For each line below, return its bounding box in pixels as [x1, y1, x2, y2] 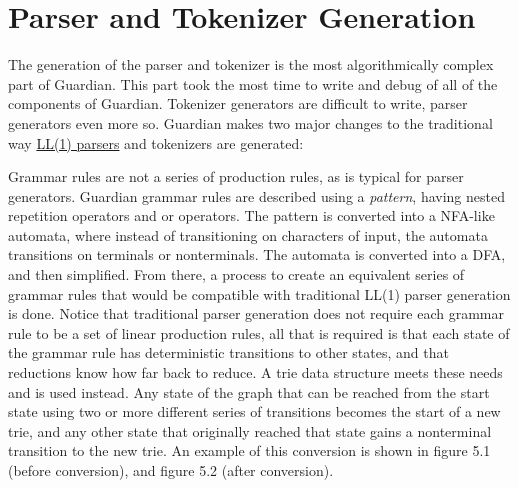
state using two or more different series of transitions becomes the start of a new [8, 401, 501, 422]
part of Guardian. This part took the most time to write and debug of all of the [8, 73, 498, 94]
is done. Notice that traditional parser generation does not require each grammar [8, 303, 504, 324]
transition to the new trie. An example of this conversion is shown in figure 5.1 [8, 440, 491, 461]
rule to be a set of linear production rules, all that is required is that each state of [8, 322, 510, 343]
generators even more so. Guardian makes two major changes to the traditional [8, 112, 493, 133]
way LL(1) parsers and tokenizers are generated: [8, 132, 304, 153]
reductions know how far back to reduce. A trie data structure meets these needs [8, 362, 503, 383]
